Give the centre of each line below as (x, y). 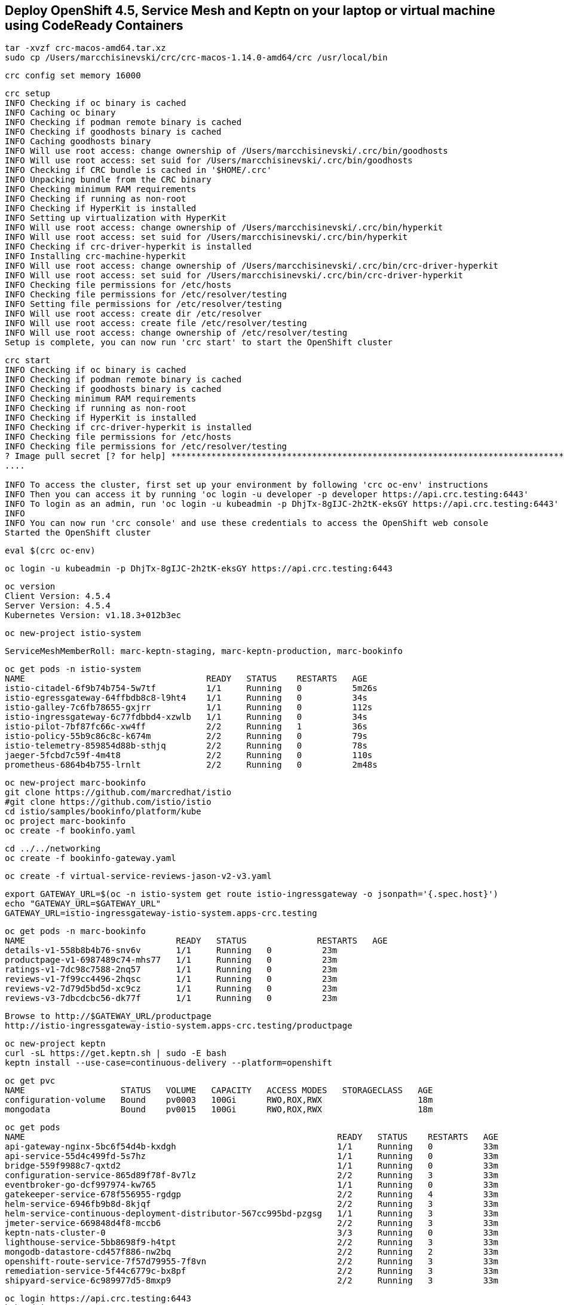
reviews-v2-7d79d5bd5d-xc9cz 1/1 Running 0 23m (171, 989)
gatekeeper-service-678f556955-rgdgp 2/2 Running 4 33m (252, 1195)
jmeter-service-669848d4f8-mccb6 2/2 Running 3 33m (252, 1223)
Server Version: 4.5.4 (58, 606)
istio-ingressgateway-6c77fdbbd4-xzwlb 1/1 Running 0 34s (186, 717)
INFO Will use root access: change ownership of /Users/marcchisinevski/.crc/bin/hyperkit (224, 228)
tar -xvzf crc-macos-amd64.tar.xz (85, 48)
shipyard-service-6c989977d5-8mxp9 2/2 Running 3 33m (252, 1281)
